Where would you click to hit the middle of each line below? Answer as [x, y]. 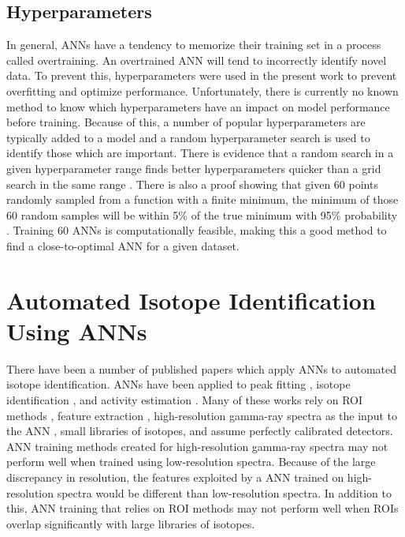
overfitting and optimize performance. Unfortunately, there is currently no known [202, 90]
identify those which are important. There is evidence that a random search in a [200, 153]
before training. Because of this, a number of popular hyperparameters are [186, 122]
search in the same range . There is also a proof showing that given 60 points [192, 184]
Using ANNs [77, 330]
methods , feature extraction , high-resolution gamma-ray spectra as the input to [202, 415]
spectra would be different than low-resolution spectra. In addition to [224, 492]
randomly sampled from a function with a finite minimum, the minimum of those [202, 199]
